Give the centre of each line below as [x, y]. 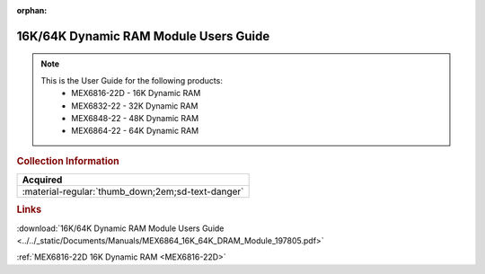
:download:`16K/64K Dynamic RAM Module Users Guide [120, 228]
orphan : [32, 10]
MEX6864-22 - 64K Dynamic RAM [135, 131]
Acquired [42, 180]
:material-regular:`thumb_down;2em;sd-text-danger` [133, 191]
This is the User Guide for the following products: [132, 80]
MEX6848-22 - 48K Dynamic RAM [135, 118]
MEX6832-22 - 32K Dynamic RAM [135, 106]
